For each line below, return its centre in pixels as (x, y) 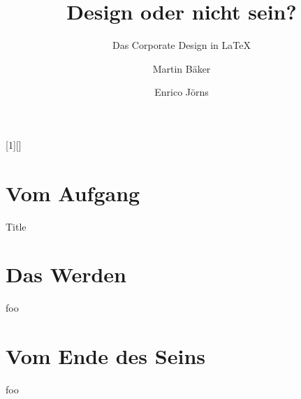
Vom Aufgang (73, 193)
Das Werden (66, 274)
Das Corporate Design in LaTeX (182, 45)
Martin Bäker (182, 68)
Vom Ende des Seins (105, 356)
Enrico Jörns (182, 92)
